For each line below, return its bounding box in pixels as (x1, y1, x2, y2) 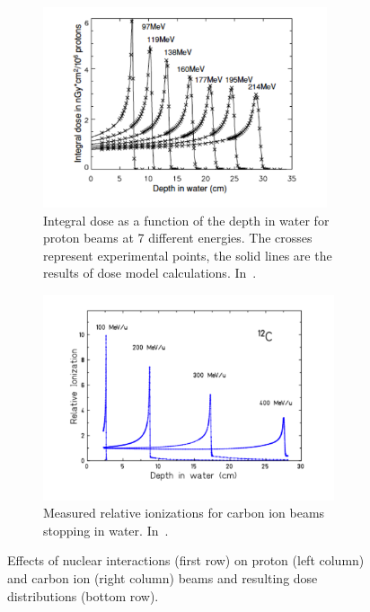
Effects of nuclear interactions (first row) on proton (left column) (7, 551, 365, 570)
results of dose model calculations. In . (43, 263, 257, 282)
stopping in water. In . (43, 520, 169, 539)
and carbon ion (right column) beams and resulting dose (7, 568, 318, 587)
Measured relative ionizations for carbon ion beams (43, 503, 325, 522)
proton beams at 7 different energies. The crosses (43, 228, 313, 247)
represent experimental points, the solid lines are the (43, 245, 332, 264)
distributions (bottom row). (7, 586, 159, 605)
